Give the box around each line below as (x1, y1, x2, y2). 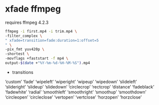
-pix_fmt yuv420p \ (5, 47, 45, 52)
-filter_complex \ (5, 33, 42, 38)
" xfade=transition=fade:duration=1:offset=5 (5, 38, 99, 43)
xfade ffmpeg (5, 3, 61, 15)
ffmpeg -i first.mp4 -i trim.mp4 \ (5, 29, 77, 34)
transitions (12, 69, 34, 75)
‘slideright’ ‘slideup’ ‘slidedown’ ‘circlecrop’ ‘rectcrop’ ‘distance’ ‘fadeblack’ (5, 84, 155, 89)
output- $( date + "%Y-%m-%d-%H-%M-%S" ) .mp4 (5, 61, 90, 66)
